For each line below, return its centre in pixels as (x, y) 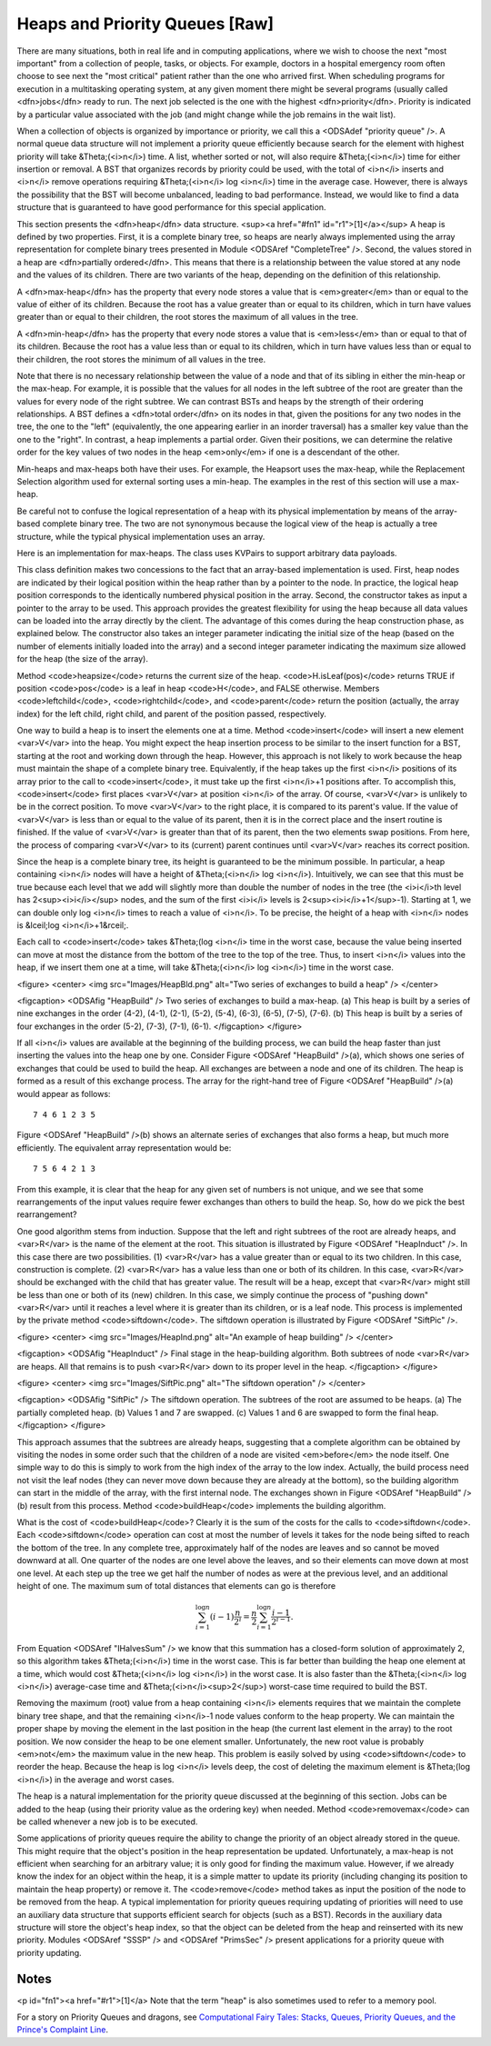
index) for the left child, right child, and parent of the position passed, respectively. (172, 714)
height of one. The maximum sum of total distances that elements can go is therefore (176, 1585)
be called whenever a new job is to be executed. (107, 1821)
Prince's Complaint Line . (63, 2030)
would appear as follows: (64, 1093)
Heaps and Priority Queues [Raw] (145, 24)
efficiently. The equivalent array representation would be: (124, 1148)
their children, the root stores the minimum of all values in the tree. (141, 359)
